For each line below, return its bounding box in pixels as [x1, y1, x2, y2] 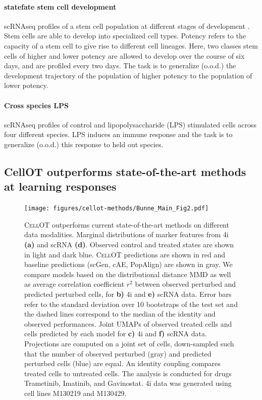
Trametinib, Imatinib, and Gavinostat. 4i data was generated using [24, 378, 232, 388]
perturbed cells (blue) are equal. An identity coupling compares [24, 358, 221, 369]
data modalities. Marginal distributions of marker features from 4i [24, 229, 229, 240]
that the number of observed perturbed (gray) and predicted [24, 348, 212, 359]
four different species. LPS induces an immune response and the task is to [4, 129, 233, 140]
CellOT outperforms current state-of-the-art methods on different [24, 219, 229, 230]
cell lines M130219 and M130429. [24, 387, 127, 398]
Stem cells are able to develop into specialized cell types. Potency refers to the [4, 30, 246, 41]
